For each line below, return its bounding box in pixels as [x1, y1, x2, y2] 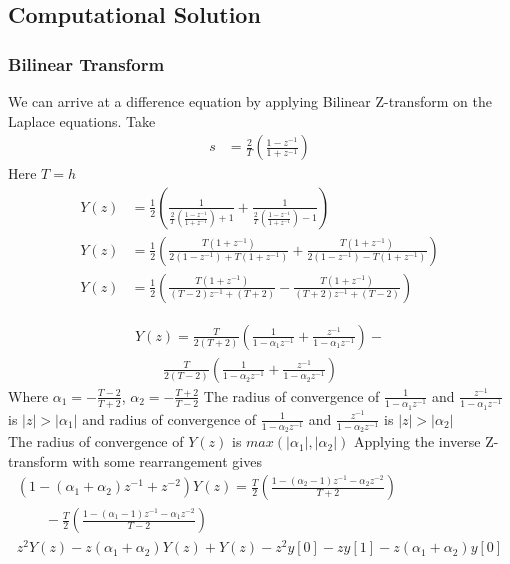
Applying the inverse [354, 431, 481, 452]
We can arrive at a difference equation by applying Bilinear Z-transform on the [8, 91, 492, 111]
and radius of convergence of [82, 408, 257, 429]
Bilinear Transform [8, 51, 165, 76]
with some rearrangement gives [72, 450, 262, 471]
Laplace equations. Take [8, 110, 156, 131]
